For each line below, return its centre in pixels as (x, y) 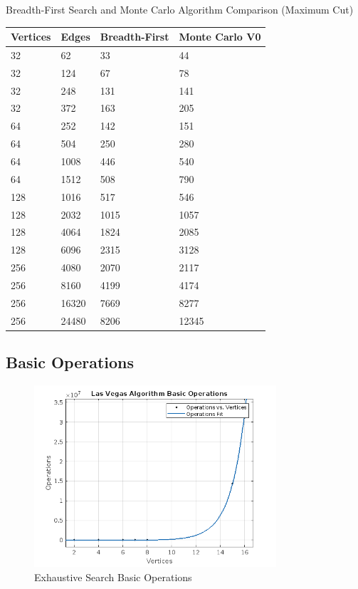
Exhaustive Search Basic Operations (113, 577)
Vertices (31, 37)
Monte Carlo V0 (220, 37)
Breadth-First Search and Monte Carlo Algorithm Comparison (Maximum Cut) (180, 9)
